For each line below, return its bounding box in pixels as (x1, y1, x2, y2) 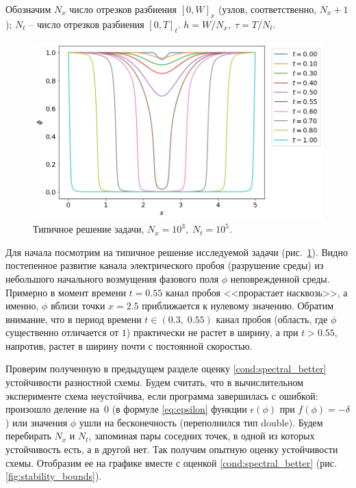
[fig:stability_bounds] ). (5, 469, 102, 483)
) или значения (5, 415, 68, 429)
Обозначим (5, 2, 51, 16)
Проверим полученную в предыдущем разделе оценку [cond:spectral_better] (5, 361, 327, 376)
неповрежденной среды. (230, 271, 330, 285)
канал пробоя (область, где (216, 311, 328, 326)
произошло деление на (5, 402, 99, 416)
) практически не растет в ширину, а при (126, 325, 298, 339)
